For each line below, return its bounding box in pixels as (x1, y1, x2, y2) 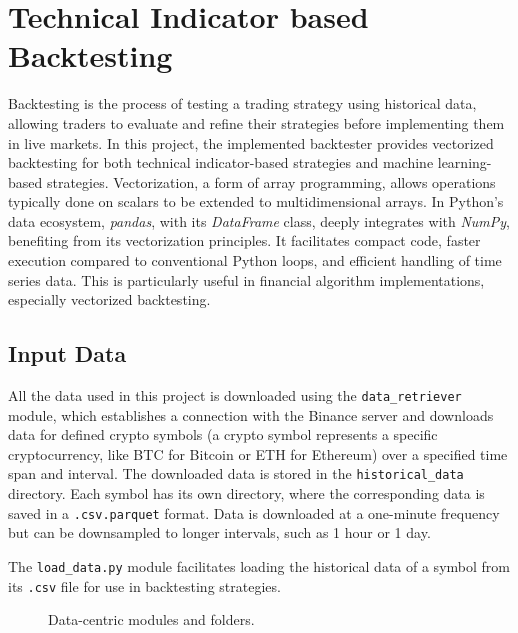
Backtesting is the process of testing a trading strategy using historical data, (8, 93, 477, 114)
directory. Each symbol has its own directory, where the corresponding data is (8, 483, 485, 504)
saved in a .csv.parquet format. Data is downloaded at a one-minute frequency (8, 502, 500, 523)
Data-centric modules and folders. (48, 609, 255, 630)
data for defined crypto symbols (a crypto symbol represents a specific (8, 424, 438, 445)
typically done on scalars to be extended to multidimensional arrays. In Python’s (8, 191, 504, 212)
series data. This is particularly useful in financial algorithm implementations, (8, 269, 485, 290)
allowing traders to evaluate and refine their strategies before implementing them (8, 112, 505, 133)
